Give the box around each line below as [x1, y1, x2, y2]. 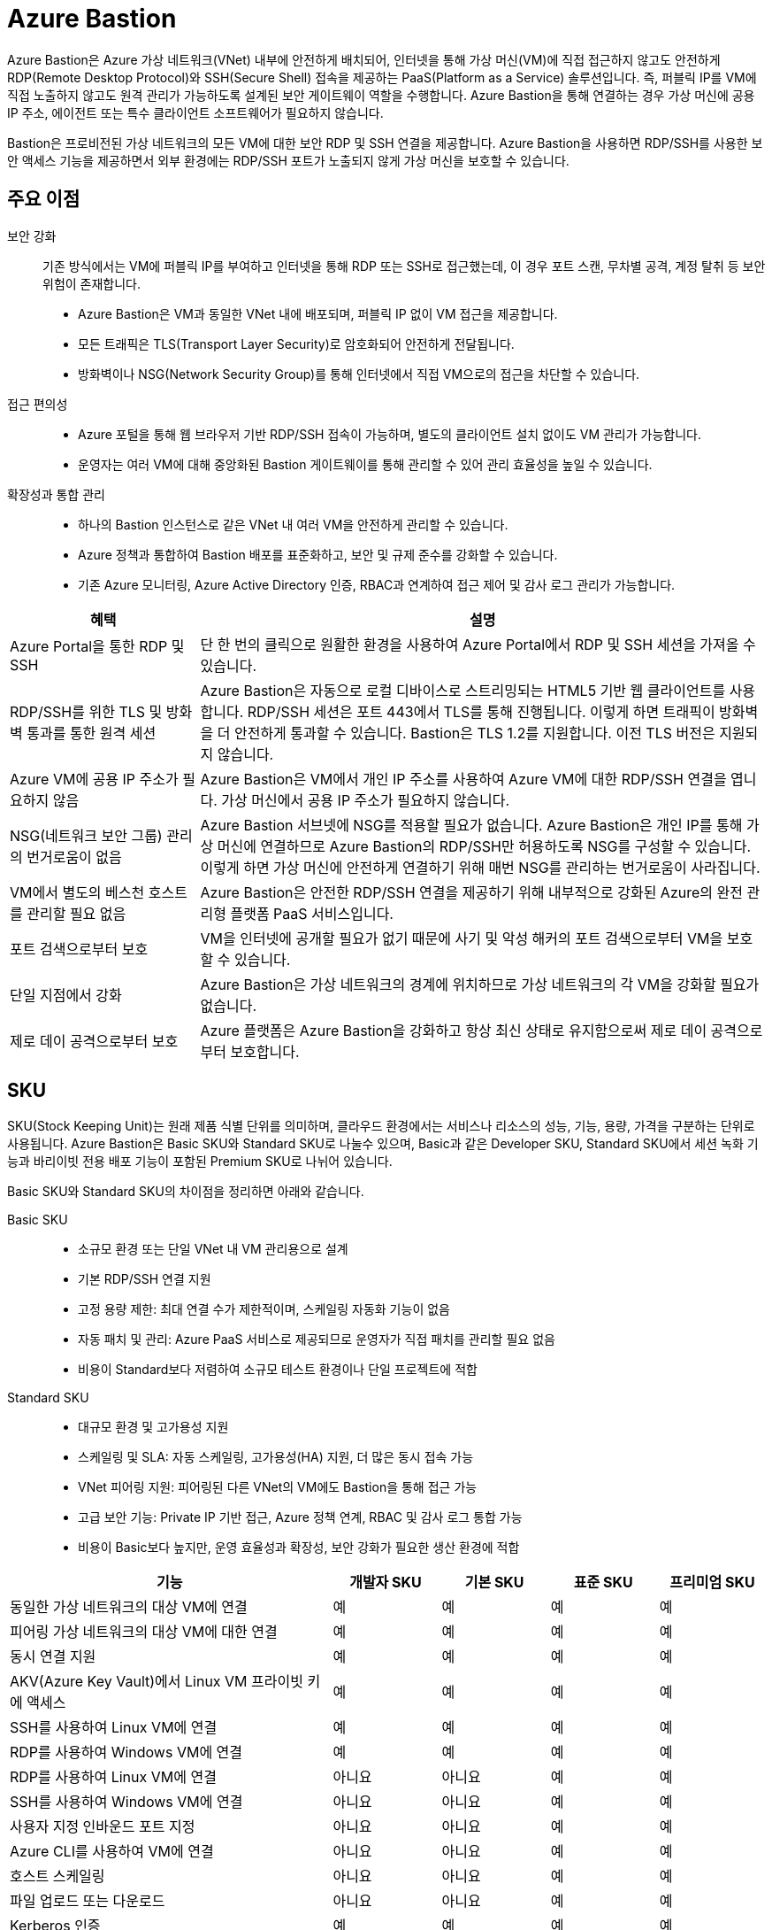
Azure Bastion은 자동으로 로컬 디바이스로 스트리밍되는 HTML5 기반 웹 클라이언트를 [200, 681, 726, 699]
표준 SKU [573, 1573, 633, 1592]
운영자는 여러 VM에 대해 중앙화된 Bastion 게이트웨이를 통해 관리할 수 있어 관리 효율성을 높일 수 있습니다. [78, 456, 653, 472]
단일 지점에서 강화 [10, 985, 122, 1004]
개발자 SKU [349, 1573, 422, 1592]
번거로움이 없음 [27, 847, 122, 866]
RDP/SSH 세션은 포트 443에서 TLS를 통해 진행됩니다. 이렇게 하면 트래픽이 [247, 702, 715, 721]
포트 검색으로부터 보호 [10, 939, 149, 958]
